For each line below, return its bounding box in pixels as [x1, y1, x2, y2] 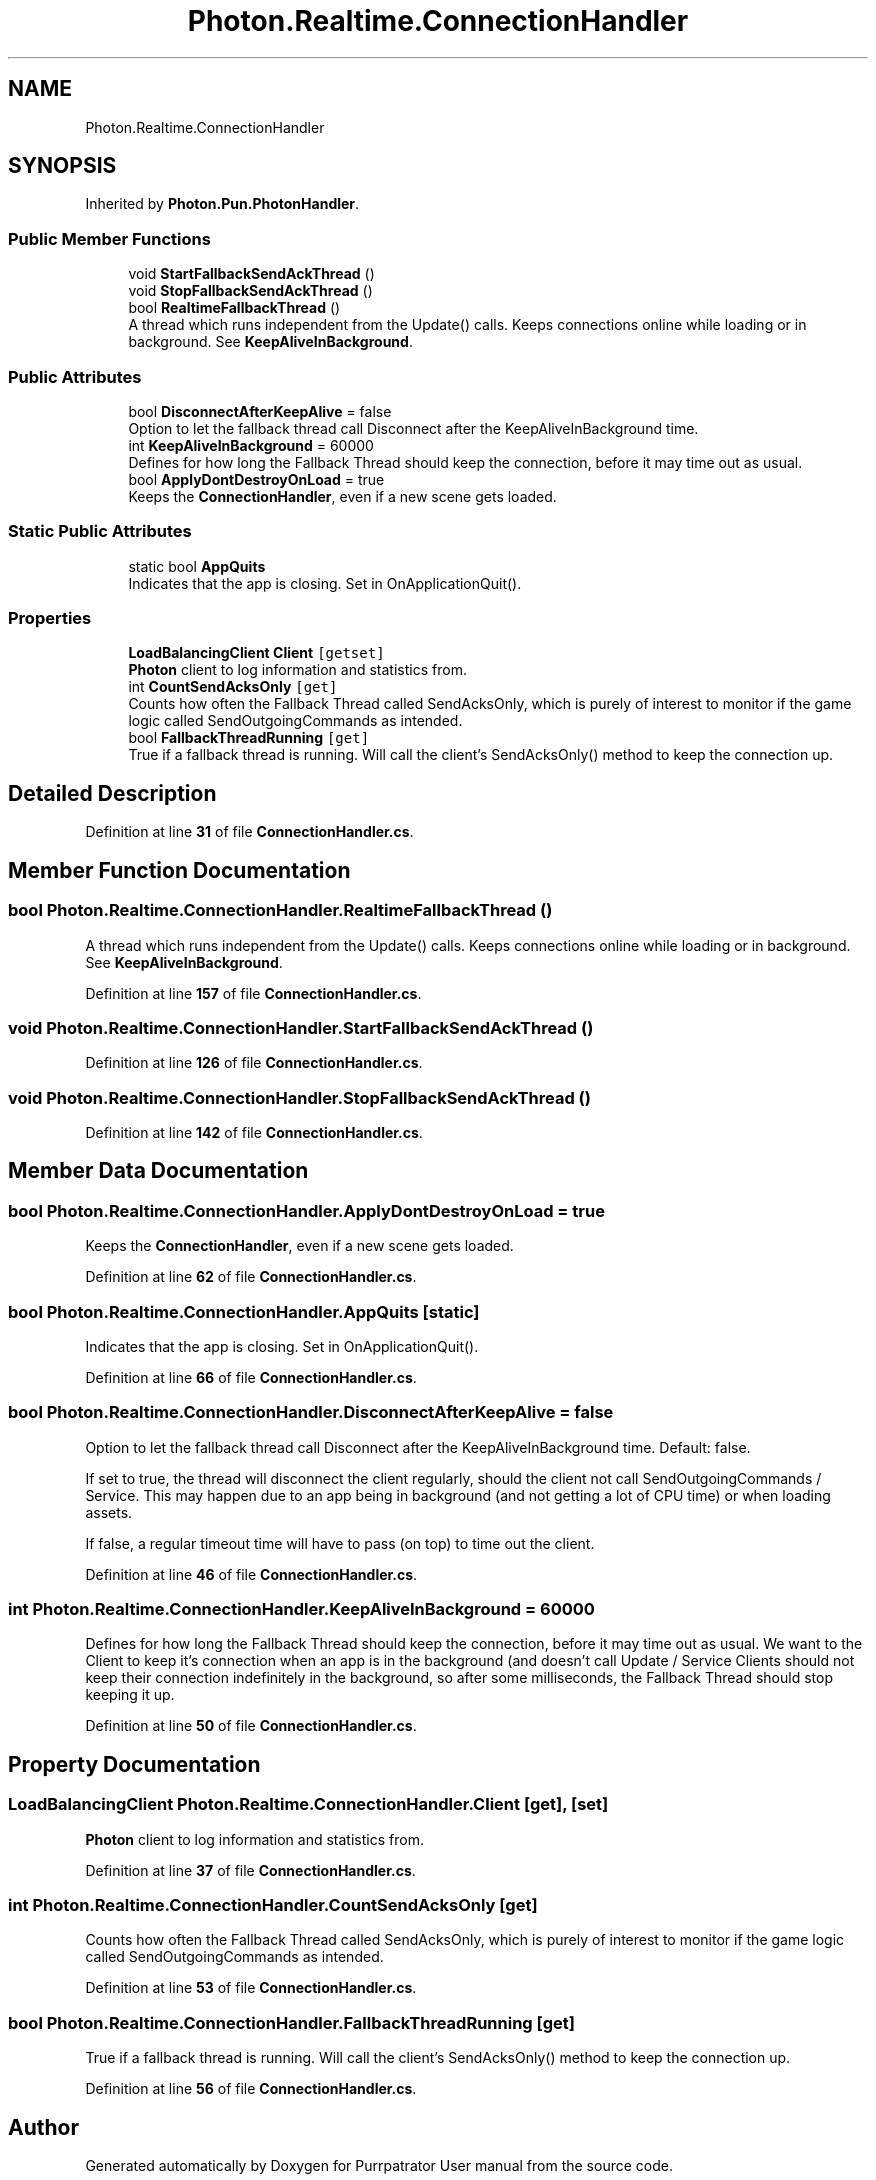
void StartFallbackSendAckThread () [128, 265, 375, 283]
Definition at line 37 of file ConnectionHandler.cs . [85, 1861, 416, 1879]
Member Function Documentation [8, 857, 351, 883]
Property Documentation [8, 1751, 261, 1777]
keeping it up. [85, 1686, 175, 1704]
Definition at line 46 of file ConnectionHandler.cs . [85, 1565, 418, 1583]
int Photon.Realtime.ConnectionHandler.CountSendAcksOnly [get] [8, 1895, 538, 1916]
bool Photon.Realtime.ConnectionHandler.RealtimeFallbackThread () [8, 900, 553, 921]
